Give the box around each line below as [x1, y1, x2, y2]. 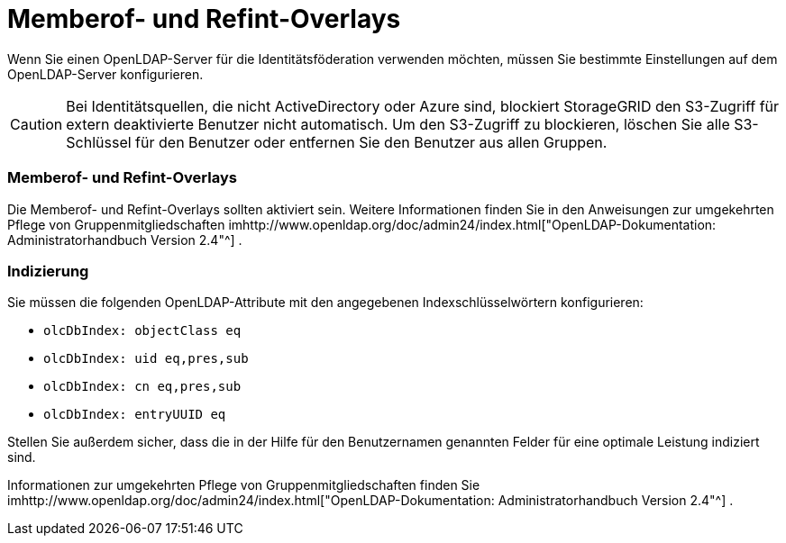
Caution [10, 114, 63, 133]
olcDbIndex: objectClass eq [43, 323, 242, 339]
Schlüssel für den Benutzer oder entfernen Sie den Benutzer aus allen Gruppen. [66, 132, 608, 151]
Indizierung [7, 261, 89, 280]
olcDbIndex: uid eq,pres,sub [43, 351, 249, 367]
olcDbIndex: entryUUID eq [43, 407, 226, 422]
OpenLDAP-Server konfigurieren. [7, 66, 204, 82]
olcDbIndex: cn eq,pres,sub [43, 379, 242, 394]
